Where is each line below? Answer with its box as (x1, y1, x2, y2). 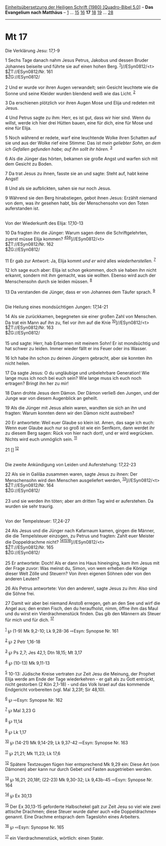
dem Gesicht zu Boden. (5, 161, 53, 167)
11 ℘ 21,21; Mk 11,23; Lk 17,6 (5, 750, 61, 756)
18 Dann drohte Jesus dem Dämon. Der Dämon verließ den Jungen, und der (5, 390, 160, 396)
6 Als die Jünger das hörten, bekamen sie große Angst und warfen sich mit (5, 156, 158, 161)
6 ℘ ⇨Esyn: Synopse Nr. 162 (5, 696, 63, 703)
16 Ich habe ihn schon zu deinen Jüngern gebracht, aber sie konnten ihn (5, 355, 152, 361)
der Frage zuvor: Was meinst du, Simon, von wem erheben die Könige (5, 565, 147, 571)
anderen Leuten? (5, 575, 40, 582)
